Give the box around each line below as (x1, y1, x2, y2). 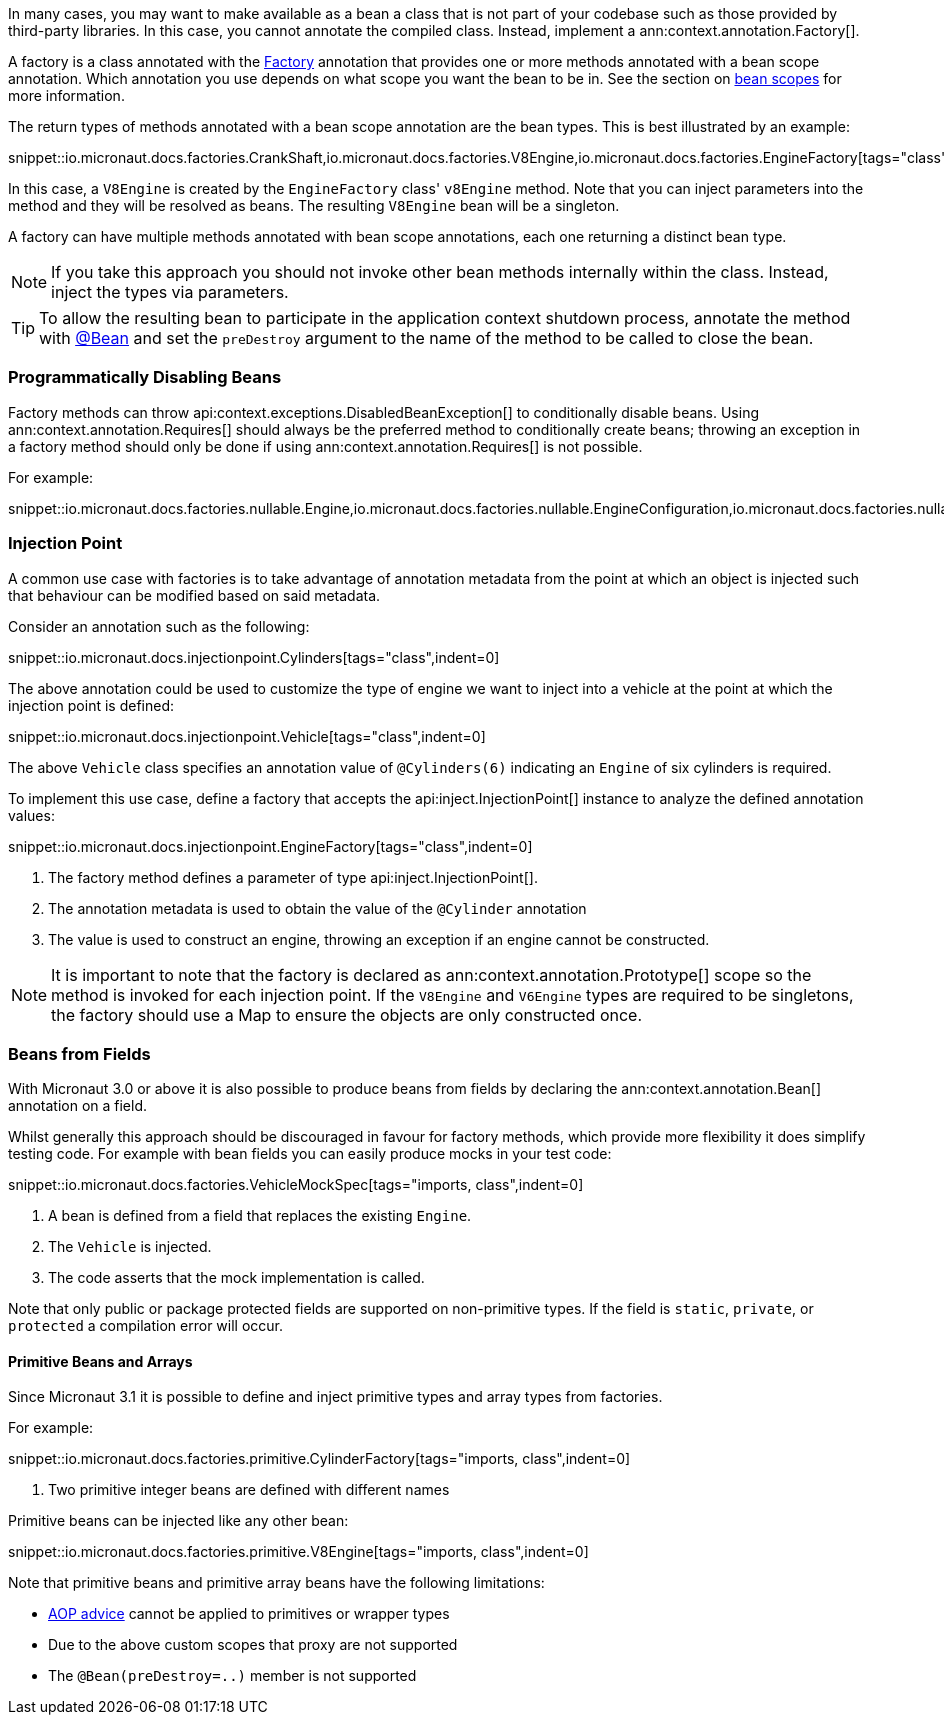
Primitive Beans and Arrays (8, 1352, 193, 1370)
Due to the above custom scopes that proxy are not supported (48, 1636, 458, 1654)
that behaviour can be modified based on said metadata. (8, 586, 381, 604)
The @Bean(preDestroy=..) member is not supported (48, 1667, 417, 1685)
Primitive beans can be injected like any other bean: (8, 1512, 349, 1530)
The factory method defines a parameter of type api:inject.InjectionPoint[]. (48, 868, 538, 886)
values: (8, 806, 55, 824)
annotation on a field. (8, 1097, 148, 1115)
